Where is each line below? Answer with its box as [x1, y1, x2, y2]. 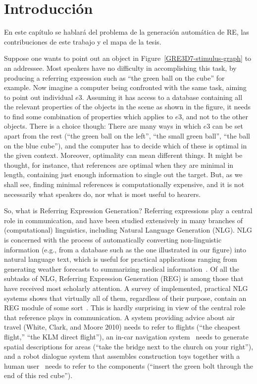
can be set [212, 121, 243, 131]
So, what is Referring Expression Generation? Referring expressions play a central [4, 205, 253, 216]
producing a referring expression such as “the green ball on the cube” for [4, 72, 225, 83]
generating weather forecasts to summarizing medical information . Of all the [4, 263, 239, 274]
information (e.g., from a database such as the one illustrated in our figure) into [4, 244, 246, 254]
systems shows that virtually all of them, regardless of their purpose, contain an [4, 292, 247, 303]
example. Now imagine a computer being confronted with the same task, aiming [4, 82, 247, 93]
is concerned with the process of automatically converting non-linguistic [4, 235, 222, 244]
